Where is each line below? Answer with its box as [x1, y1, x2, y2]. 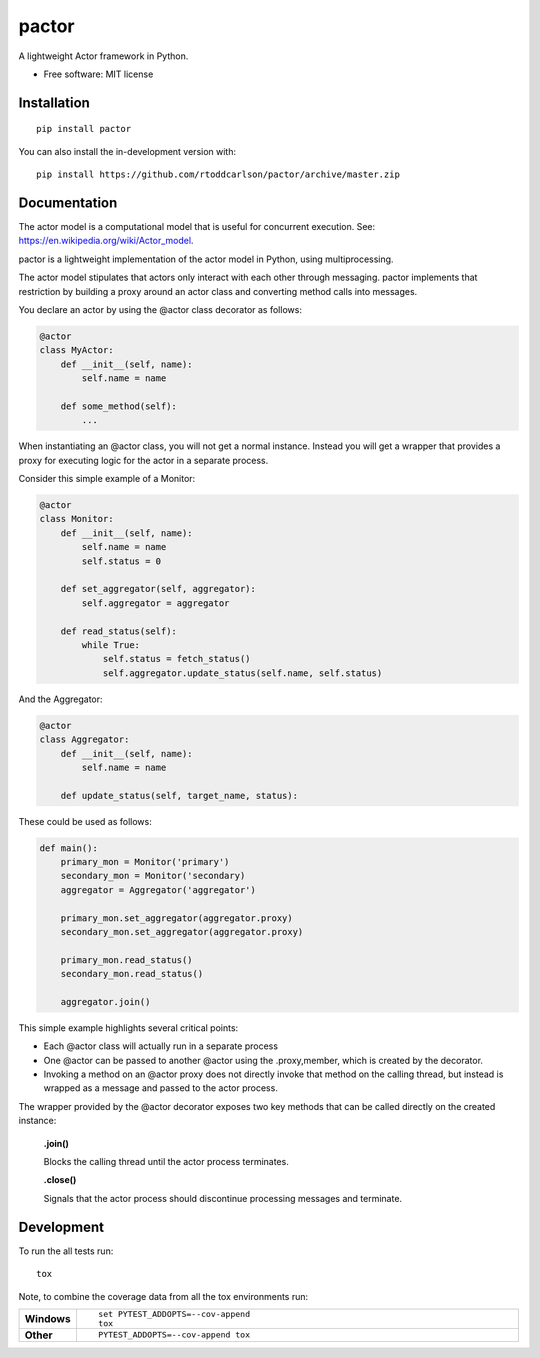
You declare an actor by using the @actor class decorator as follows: [18, 303, 302, 315]
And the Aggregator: [18, 693, 104, 705]
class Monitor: [39, 513, 114, 525]
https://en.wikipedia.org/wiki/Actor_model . [18, 235, 194, 247]
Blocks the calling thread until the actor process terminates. [43, 1156, 289, 1168]
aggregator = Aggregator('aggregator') [60, 884, 257, 895]
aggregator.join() [60, 996, 151, 1007]
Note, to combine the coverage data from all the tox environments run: [18, 1290, 309, 1302]
